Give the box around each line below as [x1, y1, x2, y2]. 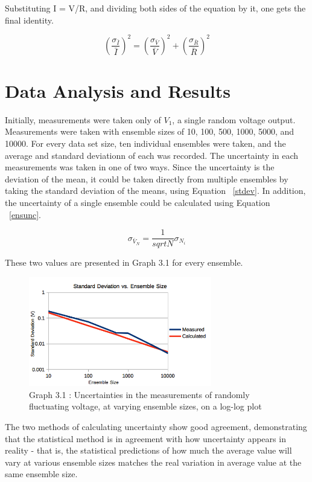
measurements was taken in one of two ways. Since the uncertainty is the [5, 161, 275, 173]
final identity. [5, 13, 54, 26]
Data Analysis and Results [5, 78, 231, 103]
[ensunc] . [9, 208, 41, 220]
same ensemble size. [5, 468, 78, 480]
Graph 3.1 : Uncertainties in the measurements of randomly [29, 388, 250, 400]
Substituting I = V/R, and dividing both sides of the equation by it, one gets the [5, 2, 306, 14]
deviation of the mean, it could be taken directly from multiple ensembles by [5, 172, 288, 185]
